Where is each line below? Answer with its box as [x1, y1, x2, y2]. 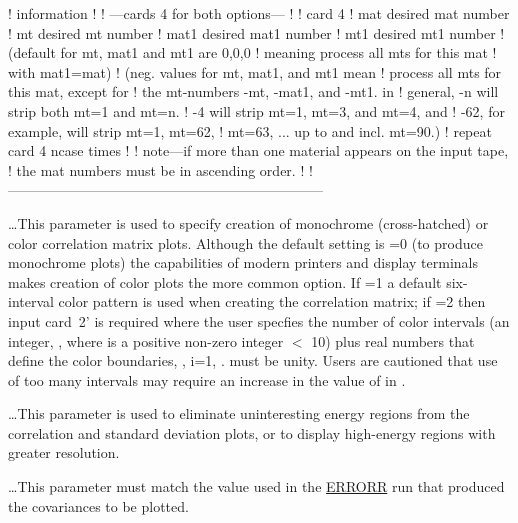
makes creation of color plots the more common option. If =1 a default [8, 271, 442, 292]
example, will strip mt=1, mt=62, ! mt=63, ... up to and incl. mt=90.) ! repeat [8, 120, 492, 141]
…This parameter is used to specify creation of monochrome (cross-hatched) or [8, 212, 489, 233]
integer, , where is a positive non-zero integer [8, 330, 284, 351]
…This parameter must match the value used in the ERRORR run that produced [8, 476, 505, 497]
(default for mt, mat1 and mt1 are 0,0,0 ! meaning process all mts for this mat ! [8, 42, 497, 63]
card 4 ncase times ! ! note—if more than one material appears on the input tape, [8, 140, 509, 161]
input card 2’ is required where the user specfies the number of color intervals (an [8, 310, 510, 331]
